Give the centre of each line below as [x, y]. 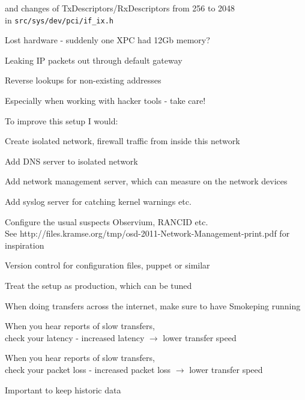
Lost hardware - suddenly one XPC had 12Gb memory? [107, 40]
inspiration [25, 245]
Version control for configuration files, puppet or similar [107, 265]
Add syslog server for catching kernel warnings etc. [98, 201]
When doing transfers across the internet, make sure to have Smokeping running [153, 305]
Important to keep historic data [63, 389]
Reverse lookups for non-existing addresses [83, 80]
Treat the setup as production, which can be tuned [98, 285]
